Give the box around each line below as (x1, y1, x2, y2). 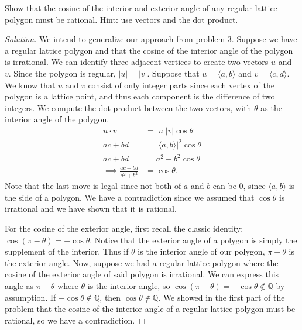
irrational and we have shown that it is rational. (5, 202, 177, 215)
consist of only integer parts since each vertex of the (88, 78, 274, 91)
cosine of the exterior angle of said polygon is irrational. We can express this (5, 268, 279, 280)
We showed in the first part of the (163, 291, 285, 303)
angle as (5, 280, 34, 291)
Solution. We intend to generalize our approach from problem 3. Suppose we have (5, 33, 297, 45)
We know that (5, 78, 56, 91)
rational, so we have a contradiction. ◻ (5, 314, 146, 326)
